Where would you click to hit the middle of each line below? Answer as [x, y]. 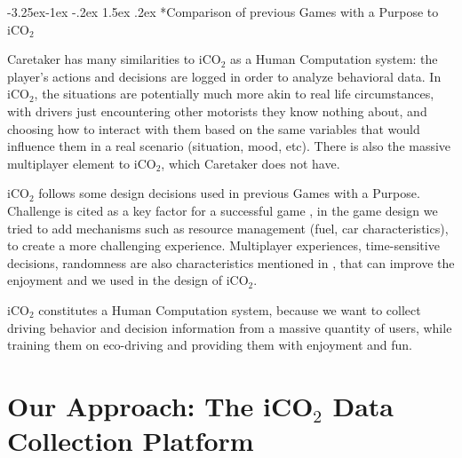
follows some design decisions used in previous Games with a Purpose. [229, 193]
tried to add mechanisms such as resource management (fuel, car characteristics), [228, 228]
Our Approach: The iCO [160, 405]
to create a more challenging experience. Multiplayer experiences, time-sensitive [223, 245]
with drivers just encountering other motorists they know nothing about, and [217, 111]
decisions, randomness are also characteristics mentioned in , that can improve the [231, 262]
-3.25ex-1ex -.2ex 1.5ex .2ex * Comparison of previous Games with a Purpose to [223, 12]
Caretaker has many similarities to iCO [114, 59]
